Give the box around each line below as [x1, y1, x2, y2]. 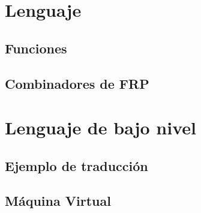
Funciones [5, 38, 67, 57]
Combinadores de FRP [5, 74, 149, 92]
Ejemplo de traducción [5, 156, 148, 175]
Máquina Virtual [5, 191, 111, 210]
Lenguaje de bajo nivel [5, 115, 196, 140]
